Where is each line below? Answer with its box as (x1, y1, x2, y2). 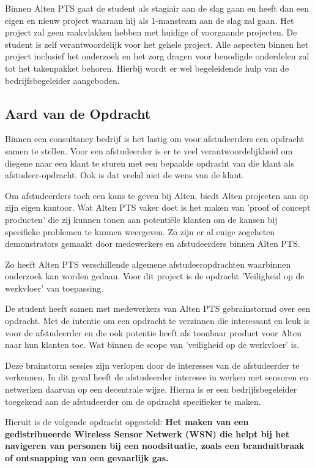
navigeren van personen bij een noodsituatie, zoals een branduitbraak (5, 439, 305, 452)
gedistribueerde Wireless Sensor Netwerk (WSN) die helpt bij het (5, 427, 289, 440)
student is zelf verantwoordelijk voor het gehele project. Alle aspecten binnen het (5, 37, 309, 50)
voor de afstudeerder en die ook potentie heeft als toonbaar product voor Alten (5, 326, 302, 339)
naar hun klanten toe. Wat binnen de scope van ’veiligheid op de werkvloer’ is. (5, 338, 299, 351)
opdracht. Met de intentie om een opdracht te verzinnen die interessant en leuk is (5, 314, 310, 327)
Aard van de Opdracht (5, 104, 151, 123)
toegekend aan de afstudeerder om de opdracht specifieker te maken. (5, 394, 261, 407)
